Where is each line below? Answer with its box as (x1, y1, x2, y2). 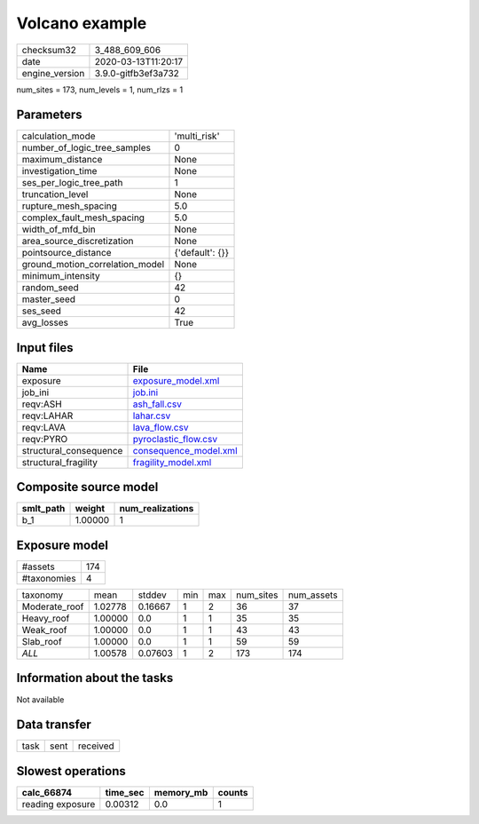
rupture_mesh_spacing (21, 200, 117, 212)
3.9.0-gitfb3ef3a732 (94, 67, 179, 79)
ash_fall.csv (132, 398, 182, 410)
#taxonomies (21, 573, 76, 584)
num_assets (287, 589, 338, 601)
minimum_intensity (21, 270, 101, 282)
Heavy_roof (21, 613, 70, 624)
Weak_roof (21, 624, 67, 636)
